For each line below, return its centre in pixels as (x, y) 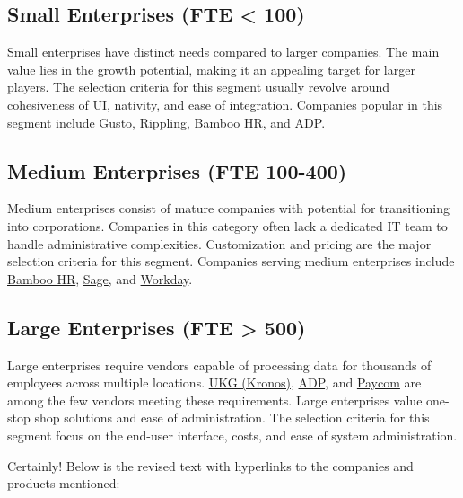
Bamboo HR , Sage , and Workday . (100, 278)
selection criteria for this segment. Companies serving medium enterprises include (231, 261)
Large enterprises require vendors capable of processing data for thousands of (219, 365)
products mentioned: (64, 483)
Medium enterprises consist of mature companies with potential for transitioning (229, 208)
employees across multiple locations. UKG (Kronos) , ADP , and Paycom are (214, 382)
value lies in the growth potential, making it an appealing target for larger (211, 69)
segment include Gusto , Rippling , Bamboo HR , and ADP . (166, 122)
